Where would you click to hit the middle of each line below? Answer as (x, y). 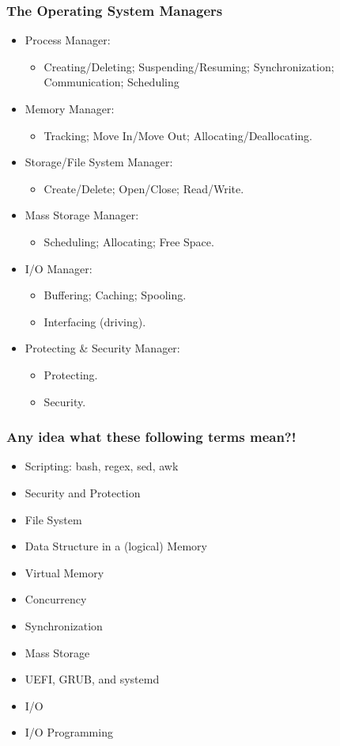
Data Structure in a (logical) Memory (116, 546)
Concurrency (56, 599)
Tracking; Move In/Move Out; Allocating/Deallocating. (178, 135)
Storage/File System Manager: (99, 162)
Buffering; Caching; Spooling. (115, 295)
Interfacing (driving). (95, 321)
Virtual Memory (64, 572)
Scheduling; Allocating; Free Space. (129, 241)
